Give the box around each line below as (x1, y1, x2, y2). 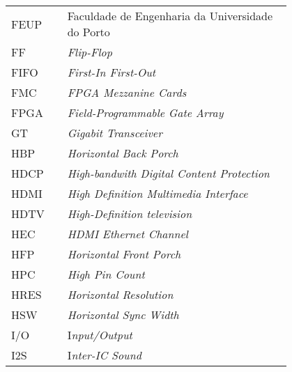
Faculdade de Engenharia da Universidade (67, 8, 273, 24)
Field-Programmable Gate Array (67, 104, 224, 121)
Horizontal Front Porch (67, 246, 181, 262)
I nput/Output (67, 327, 132, 343)
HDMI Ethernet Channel (67, 226, 188, 242)
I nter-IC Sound (67, 347, 141, 363)
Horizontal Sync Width (67, 307, 179, 323)
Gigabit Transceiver (67, 125, 162, 141)
